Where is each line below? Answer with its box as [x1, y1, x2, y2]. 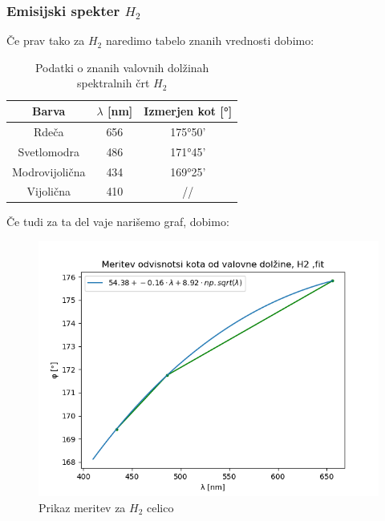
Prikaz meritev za [38, 499, 126, 515]
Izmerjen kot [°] [144, 103, 233, 119]
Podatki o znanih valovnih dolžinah [34, 59, 209, 75]
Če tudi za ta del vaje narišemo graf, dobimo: [6, 213, 229, 230]
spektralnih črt [76, 75, 150, 91]
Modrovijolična [12, 163, 86, 180]
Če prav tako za [6, 32, 85, 49]
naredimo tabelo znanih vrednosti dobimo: [105, 32, 314, 49]
